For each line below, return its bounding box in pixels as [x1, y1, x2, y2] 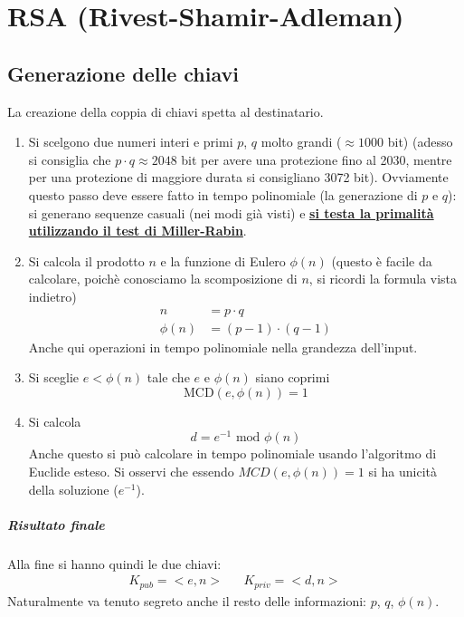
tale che [147, 368, 190, 387]
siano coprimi [255, 368, 330, 387]
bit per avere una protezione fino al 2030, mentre [181, 149, 452, 169]
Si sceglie [28, 368, 80, 387]
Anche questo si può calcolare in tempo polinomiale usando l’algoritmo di [28, 444, 437, 463]
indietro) [28, 286, 77, 305]
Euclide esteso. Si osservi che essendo [28, 462, 234, 481]
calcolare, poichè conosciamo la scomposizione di [28, 269, 298, 288]
